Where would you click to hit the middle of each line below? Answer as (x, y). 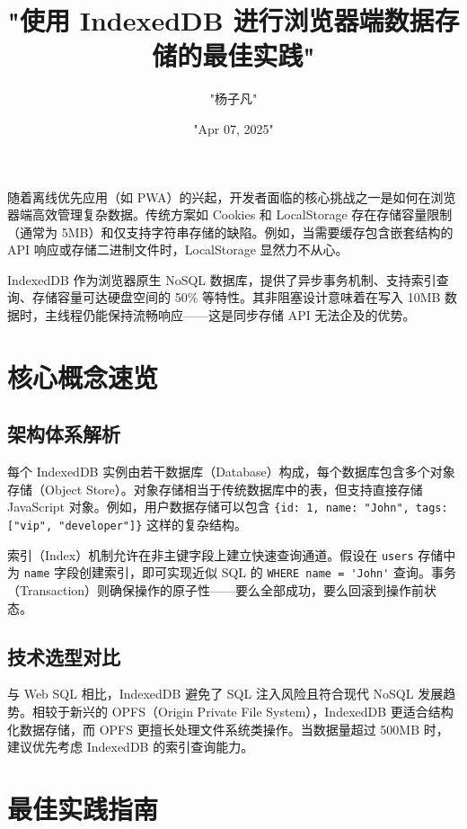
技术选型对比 (64, 656)
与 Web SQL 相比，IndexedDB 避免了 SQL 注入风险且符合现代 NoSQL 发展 (225, 694)
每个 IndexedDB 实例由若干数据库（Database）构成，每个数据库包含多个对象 (231, 472)
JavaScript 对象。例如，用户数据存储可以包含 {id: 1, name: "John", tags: (228, 507)
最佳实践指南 (83, 808)
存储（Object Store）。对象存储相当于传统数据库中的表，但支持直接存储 (215, 489)
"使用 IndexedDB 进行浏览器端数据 (221, 20)
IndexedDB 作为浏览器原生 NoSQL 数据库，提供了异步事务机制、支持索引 (222, 279)
